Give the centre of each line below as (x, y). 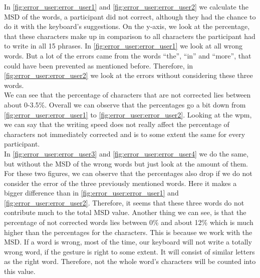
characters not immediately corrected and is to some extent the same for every (125, 134)
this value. (20, 271)
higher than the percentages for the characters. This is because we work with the (128, 232)
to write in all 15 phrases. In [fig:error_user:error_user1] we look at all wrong (123, 46)
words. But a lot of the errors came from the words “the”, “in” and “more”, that (128, 55)
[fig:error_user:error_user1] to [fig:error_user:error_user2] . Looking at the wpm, (128, 114)
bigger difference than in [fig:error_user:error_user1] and (91, 193)
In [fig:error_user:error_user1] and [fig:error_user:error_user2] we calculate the (126, 6)
